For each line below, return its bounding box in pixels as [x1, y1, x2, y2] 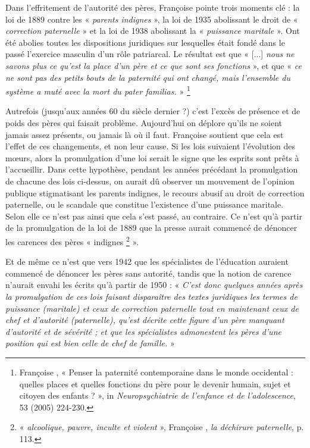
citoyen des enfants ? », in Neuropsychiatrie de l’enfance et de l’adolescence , [19, 389, 296, 402]
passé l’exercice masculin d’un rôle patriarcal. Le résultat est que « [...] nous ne [5, 48, 295, 60]
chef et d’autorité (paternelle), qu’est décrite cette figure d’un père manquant [5, 314, 284, 326]
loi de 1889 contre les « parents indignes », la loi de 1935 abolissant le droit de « [5, 12, 298, 25]
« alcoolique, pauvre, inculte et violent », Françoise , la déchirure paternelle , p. [19, 421, 304, 433]
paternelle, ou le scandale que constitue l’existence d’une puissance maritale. [5, 198, 284, 211]
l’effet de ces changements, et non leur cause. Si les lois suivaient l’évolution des [5, 140, 296, 152]
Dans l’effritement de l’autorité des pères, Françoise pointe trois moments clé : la [5, 1, 300, 13]
